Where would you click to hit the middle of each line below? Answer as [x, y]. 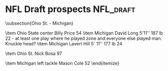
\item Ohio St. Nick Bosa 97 [34, 53]
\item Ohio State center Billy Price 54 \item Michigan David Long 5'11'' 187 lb [84, 33]
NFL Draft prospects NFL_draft [70, 9]
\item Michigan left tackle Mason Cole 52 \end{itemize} [62, 63]
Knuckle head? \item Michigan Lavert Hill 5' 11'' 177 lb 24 [64, 43]
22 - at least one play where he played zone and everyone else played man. [84, 38]
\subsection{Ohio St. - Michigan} [39, 23]
